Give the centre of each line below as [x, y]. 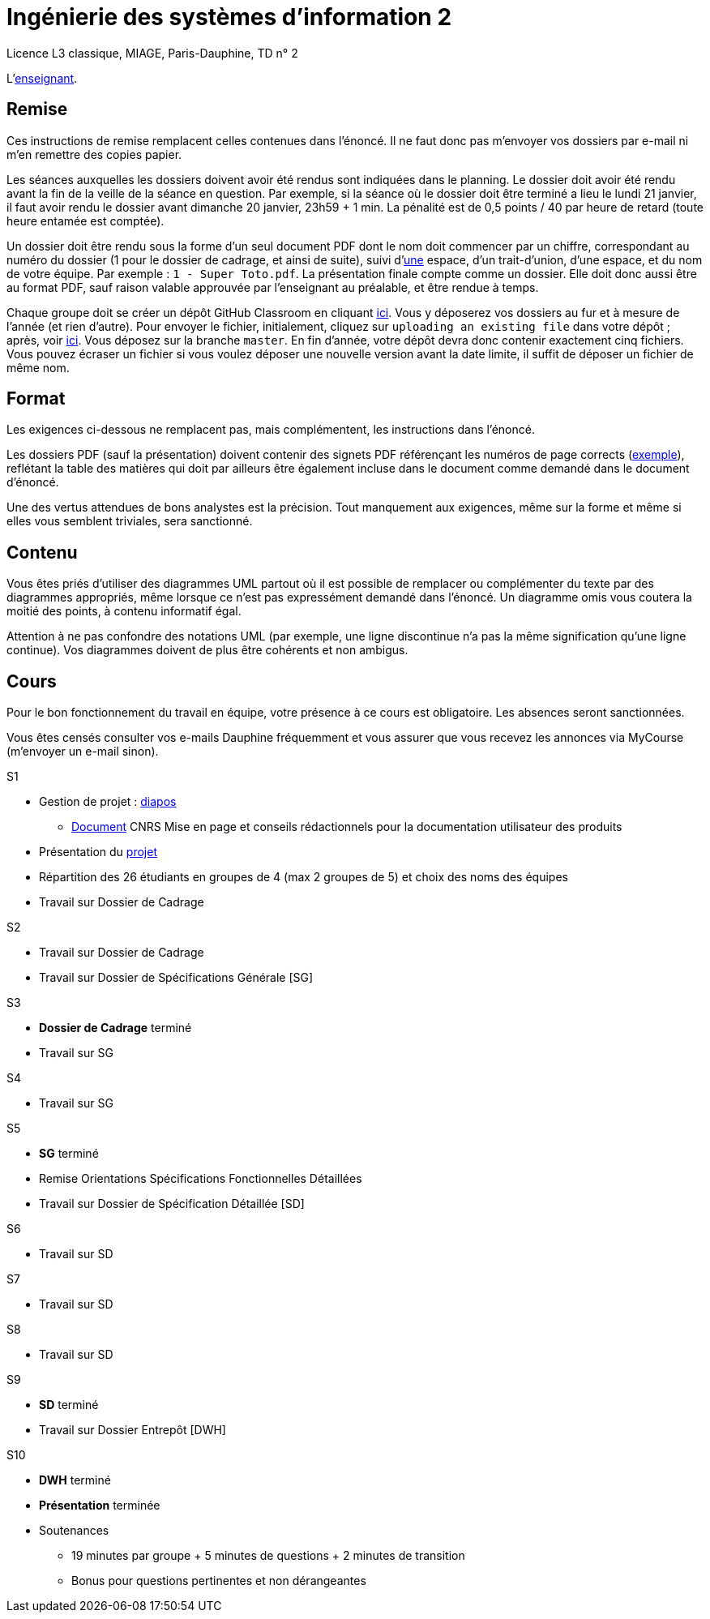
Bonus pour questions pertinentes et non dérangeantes [219, 1581]
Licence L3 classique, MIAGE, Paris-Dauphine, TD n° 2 [152, 53]
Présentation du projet [98, 852]
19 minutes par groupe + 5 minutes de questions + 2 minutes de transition [268, 1556]
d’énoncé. [33, 482]
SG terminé [69, 1154]
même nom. [38, 367]
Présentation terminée [100, 1505]
